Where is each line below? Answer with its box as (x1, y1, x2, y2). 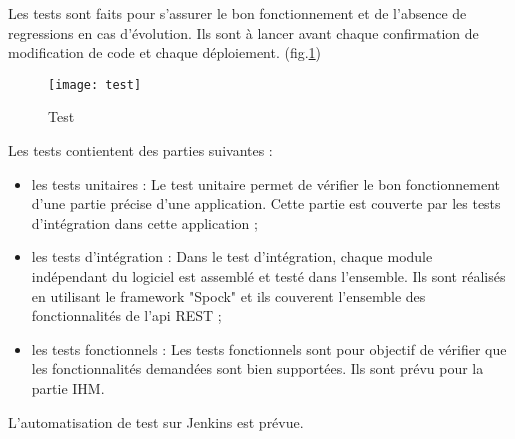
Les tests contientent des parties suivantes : (8, 140, 273, 161)
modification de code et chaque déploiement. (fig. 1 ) (8, 42, 322, 63)
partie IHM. (31, 377, 105, 398)
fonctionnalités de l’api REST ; (31, 305, 222, 326)
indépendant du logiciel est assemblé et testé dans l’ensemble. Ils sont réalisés (31, 266, 506, 286)
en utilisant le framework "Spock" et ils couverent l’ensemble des (31, 285, 426, 306)
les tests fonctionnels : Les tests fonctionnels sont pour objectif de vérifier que (31, 338, 507, 359)
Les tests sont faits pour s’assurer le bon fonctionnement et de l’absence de (8, 3, 467, 23)
